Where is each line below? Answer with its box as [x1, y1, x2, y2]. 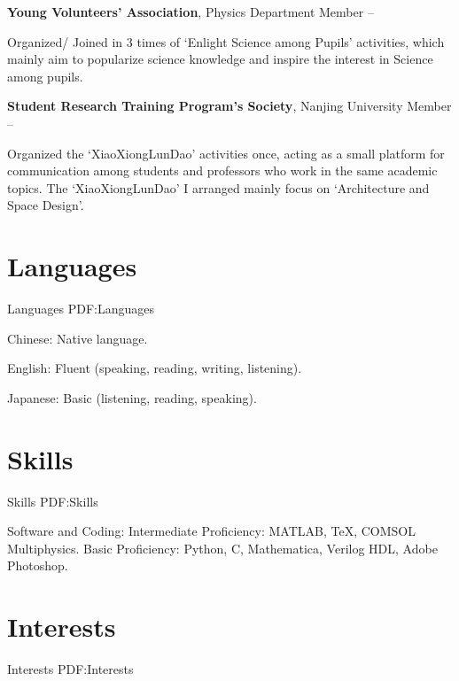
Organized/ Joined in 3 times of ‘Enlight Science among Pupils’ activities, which [7, 32, 445, 50]
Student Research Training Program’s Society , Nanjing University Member [7, 97, 452, 115]
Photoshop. [7, 556, 68, 575]
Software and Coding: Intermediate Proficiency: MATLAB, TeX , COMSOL [7, 522, 416, 540]
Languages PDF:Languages [7, 299, 155, 318]
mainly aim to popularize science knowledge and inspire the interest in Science [7, 50, 433, 68]
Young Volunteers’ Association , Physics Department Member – [7, 3, 374, 20]
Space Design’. [7, 196, 84, 214]
